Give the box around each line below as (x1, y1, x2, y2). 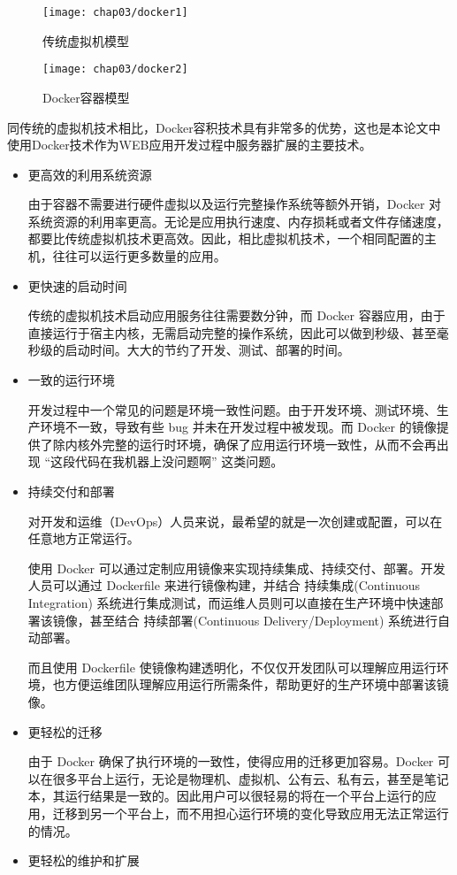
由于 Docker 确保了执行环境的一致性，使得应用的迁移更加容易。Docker (27, 752, 434, 771)
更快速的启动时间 (27, 276, 127, 295)
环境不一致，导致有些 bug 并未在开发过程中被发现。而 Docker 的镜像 (40, 418, 437, 436)
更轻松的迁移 (27, 722, 103, 741)
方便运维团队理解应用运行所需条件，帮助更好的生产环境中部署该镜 (65, 675, 449, 694)
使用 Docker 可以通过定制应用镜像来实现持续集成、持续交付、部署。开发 (27, 558, 446, 577)
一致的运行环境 (27, 371, 115, 389)
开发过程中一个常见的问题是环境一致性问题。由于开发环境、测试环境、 (27, 400, 437, 418)
